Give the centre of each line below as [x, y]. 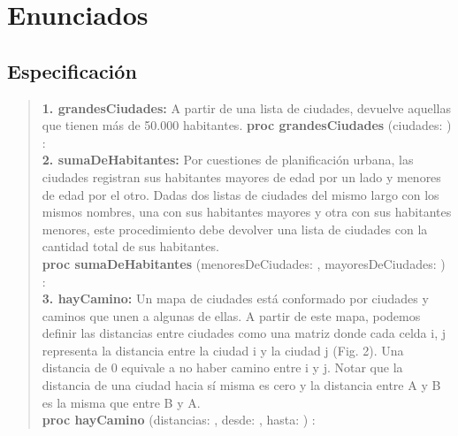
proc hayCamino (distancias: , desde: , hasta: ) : [179, 420]
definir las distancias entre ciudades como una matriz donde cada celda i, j [244, 333]
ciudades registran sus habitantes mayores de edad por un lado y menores [241, 176]
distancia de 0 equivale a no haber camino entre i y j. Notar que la [222, 367]
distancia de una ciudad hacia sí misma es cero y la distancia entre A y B [241, 385]
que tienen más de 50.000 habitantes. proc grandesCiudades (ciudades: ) [247, 125]
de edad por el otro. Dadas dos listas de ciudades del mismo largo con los [240, 194]
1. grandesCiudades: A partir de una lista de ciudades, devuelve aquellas [246, 107]
